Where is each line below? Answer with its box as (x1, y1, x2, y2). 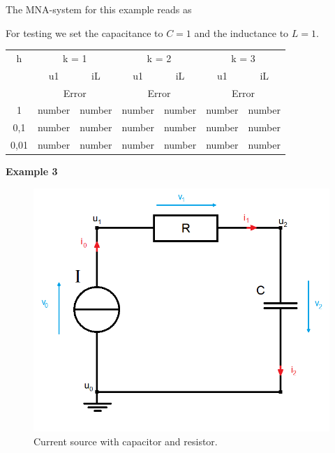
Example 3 (6, 164, 58, 179)
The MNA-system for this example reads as (6, 2, 192, 16)
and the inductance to (194, 25, 289, 40)
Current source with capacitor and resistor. (33, 433, 218, 448)
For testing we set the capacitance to (6, 25, 163, 40)
